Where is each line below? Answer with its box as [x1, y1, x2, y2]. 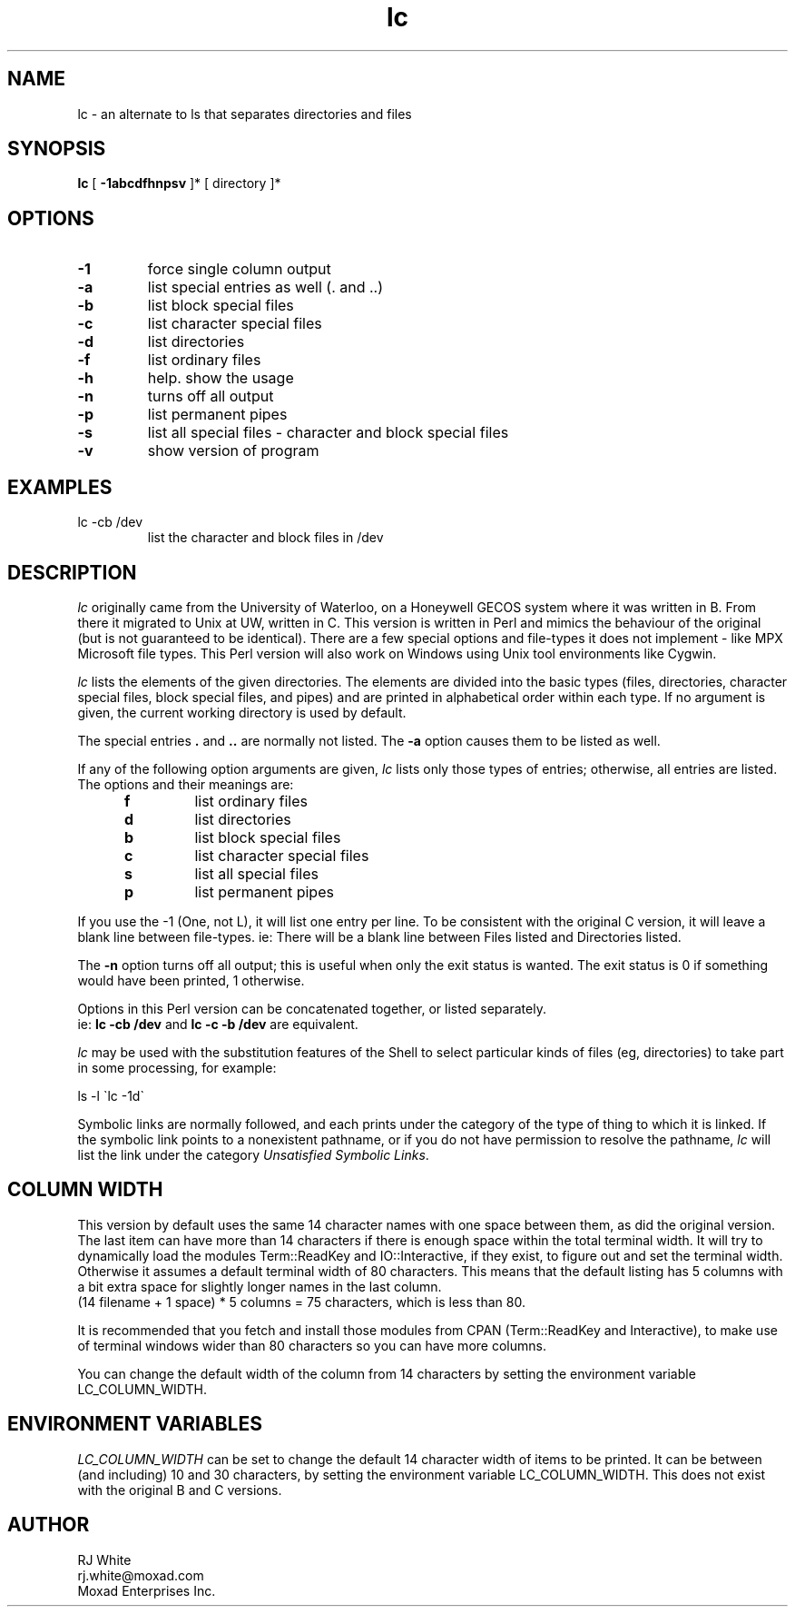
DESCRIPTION [7, 560, 137, 584]
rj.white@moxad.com [77, 1567, 204, 1583]
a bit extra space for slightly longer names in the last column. [77, 1278, 442, 1294]
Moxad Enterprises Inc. [77, 1582, 216, 1599]
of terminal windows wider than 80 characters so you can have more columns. [77, 1337, 546, 1353]
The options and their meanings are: [77, 776, 294, 792]
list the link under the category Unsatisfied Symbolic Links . [77, 1146, 429, 1163]
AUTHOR [7, 1513, 90, 1537]
